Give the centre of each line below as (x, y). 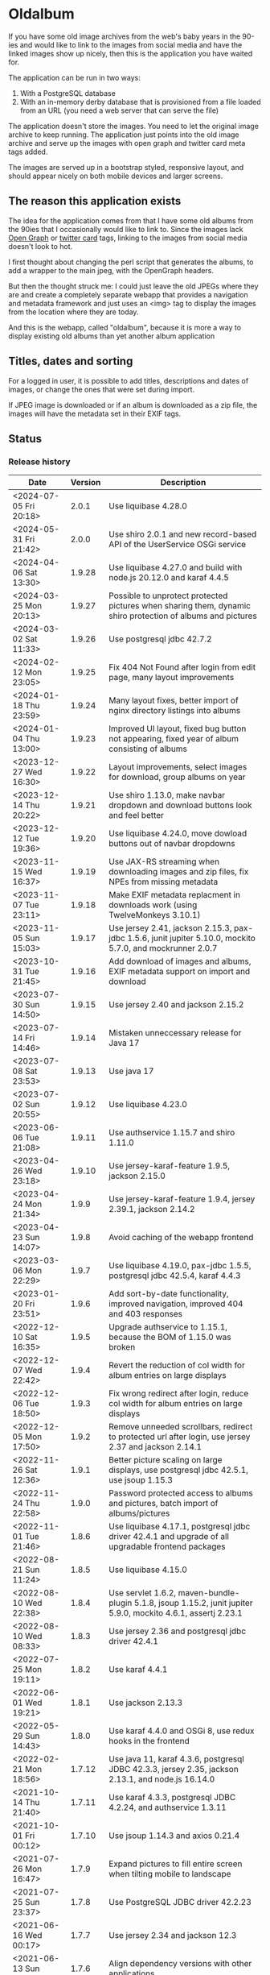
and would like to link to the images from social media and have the (131, 44)
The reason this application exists (95, 201)
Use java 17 (131, 1071)
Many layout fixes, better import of (173, 700)
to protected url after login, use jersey (179, 1437)
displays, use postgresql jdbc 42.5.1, (178, 1470)
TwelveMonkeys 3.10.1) (154, 915)
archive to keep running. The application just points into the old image (124, 135)
